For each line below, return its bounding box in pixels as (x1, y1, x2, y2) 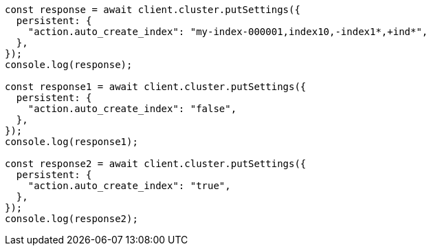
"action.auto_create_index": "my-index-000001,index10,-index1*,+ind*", (27, 26, 428, 37)
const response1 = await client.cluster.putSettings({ (5, 81, 307, 92)
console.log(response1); (5, 136, 138, 147)
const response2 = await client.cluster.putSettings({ (5, 158, 307, 169)
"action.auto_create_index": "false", (27, 103, 237, 114)
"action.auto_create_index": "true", (27, 180, 231, 191)
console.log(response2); (5, 213, 138, 224)
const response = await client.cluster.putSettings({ (5, 4, 300, 15)
